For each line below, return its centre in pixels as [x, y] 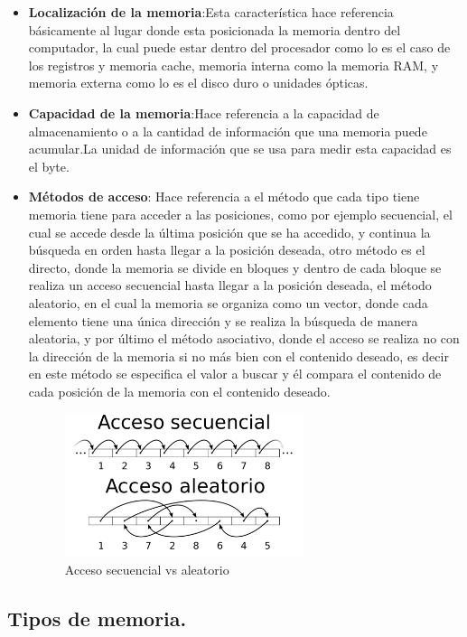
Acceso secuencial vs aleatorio [147, 569]
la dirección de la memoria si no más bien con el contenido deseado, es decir [238, 356]
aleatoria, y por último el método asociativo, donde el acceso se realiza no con [244, 338]
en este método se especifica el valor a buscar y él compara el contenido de [235, 374]
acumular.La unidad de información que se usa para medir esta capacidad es [240, 149]
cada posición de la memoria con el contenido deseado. [179, 391]
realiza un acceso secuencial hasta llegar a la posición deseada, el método [230, 285]
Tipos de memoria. [97, 618]
